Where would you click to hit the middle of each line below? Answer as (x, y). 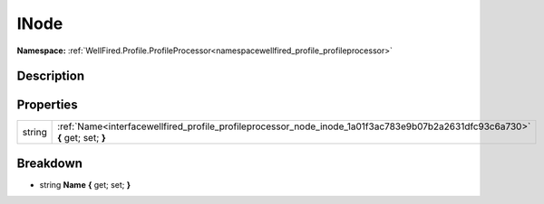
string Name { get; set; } (85, 184)
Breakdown (50, 163)
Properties (47, 105)
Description (51, 76)
